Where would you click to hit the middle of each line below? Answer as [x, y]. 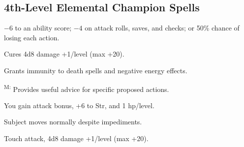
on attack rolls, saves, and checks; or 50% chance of [162, 28]
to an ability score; [43, 28]
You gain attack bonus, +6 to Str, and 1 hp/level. [79, 105]
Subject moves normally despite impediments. [73, 122]
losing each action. [32, 37]
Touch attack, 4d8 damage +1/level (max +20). [76, 138]
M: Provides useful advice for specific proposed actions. [87, 88]
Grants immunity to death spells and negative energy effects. [96, 70]
